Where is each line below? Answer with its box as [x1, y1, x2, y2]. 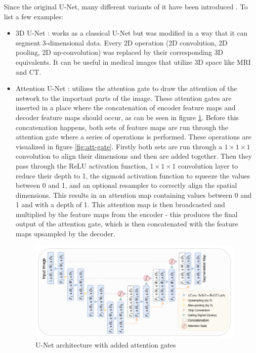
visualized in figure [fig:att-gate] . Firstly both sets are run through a [15, 141, 222, 151]
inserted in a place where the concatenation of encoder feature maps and [15, 102, 236, 113]
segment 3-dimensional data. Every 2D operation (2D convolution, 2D [15, 37, 228, 47]
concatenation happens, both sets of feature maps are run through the [15, 122, 228, 132]
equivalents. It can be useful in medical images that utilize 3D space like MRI [15, 56, 251, 67]
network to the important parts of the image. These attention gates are [15, 92, 232, 103]
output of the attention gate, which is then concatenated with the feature [15, 219, 238, 229]
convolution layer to [178, 160, 238, 171]
